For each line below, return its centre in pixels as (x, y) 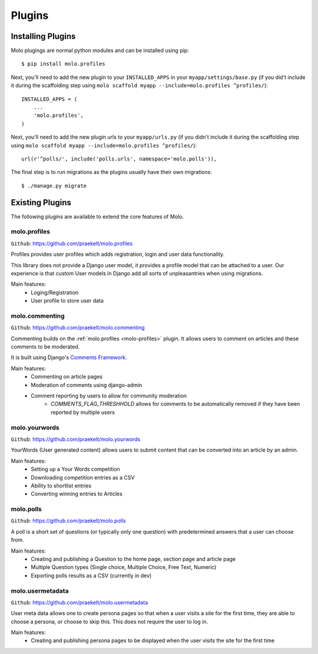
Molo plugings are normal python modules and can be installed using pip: (100, 51)
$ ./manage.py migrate (54, 185)
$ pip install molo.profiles (63, 64)
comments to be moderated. (45, 347)
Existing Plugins (41, 203)
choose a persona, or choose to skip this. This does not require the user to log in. (110, 622)
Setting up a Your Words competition (75, 469)
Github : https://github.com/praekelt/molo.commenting (78, 328)
